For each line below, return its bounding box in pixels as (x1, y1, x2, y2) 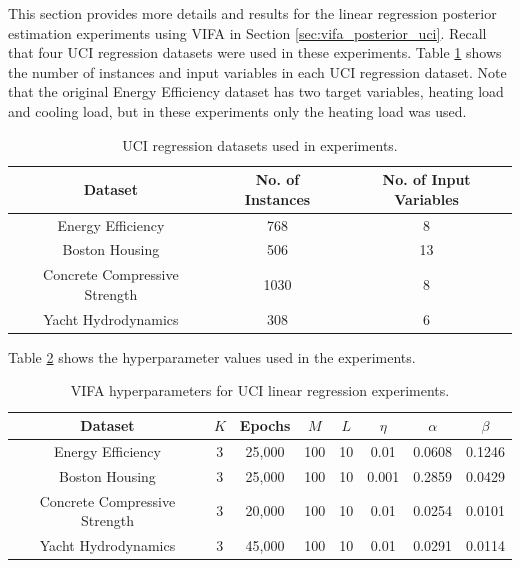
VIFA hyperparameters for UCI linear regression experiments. (70, 380, 450, 401)
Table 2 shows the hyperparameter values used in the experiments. (8, 346, 416, 367)
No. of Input (382, 169, 471, 190)
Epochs (239, 415, 291, 435)
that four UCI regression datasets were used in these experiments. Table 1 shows (8, 42, 502, 63)
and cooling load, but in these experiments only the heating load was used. (8, 100, 467, 121)
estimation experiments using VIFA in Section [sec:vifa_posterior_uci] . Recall (8, 22, 487, 43)
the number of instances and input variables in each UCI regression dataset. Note (8, 61, 507, 82)
